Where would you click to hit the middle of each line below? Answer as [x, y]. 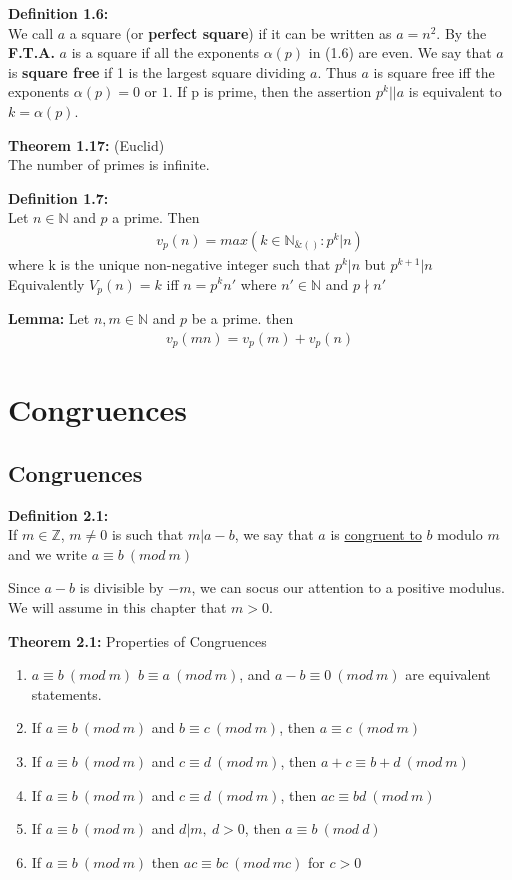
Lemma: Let [49, 318]
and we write [47, 553]
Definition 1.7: [58, 197]
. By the [461, 32]
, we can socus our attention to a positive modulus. [348, 587]
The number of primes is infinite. [109, 164]
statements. [66, 693]
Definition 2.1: [58, 514]
